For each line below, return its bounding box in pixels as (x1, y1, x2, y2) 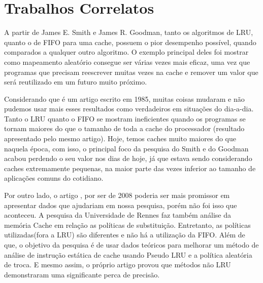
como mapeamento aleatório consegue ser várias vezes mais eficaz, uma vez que (4, 56, 250, 67)
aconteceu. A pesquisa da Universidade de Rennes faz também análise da (4, 210, 232, 220)
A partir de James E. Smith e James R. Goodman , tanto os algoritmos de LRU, (4, 27, 253, 37)
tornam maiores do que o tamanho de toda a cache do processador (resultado (4, 123, 245, 134)
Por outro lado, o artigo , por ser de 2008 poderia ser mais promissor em (4, 190, 230, 200)
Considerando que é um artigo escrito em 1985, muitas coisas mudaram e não (4, 93, 245, 104)
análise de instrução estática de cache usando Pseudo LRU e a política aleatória (4, 249, 252, 260)
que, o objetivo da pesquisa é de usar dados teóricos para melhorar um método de (4, 239, 259, 250)
